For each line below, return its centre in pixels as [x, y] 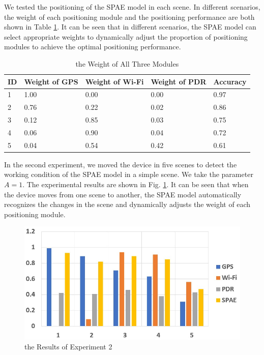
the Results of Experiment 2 [68, 347]
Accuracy [230, 81]
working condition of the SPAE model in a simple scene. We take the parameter [129, 174]
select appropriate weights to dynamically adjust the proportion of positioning [126, 36]
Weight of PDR [179, 81]
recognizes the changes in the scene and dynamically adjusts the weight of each [127, 204]
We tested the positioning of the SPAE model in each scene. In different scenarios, [132, 7]
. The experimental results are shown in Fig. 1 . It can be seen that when [136, 184]
